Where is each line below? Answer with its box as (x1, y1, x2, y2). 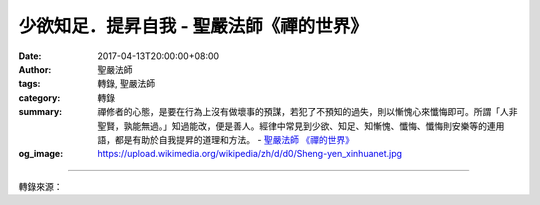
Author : (18, 63, 52, 75)
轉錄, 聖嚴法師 (97, 78, 155, 90)
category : (18, 91, 61, 104)
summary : (18, 106, 63, 118)
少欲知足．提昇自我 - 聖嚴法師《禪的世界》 (18, 15, 369, 37)
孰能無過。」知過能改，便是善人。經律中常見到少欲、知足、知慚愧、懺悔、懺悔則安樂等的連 (123, 120, 496, 132)
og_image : (18, 148, 64, 160)
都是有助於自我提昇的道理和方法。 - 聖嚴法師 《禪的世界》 (114, 133, 355, 145)
